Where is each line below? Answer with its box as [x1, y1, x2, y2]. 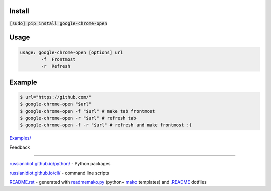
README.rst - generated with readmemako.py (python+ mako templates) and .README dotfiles [9, 179, 207, 185]
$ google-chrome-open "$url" [20, 101, 92, 107]
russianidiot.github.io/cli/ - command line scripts [9, 170, 110, 176]
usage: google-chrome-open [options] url [20, 49, 123, 55]
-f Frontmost [41, 56, 76, 62]
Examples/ [9, 135, 31, 141]
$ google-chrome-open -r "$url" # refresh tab [20, 115, 137, 121]
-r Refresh [41, 63, 70, 69]
